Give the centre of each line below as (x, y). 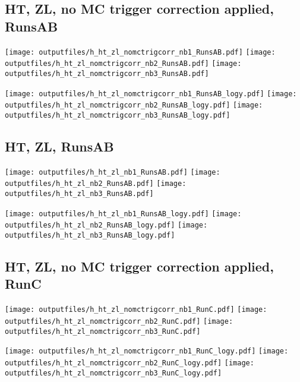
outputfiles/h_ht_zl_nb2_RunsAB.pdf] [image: (96, 184)
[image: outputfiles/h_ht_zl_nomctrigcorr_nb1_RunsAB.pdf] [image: (140, 52)
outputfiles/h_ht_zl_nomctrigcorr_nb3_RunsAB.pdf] (107, 73)
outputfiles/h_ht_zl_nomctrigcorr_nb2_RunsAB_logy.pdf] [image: (134, 105)
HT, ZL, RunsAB (59, 146)
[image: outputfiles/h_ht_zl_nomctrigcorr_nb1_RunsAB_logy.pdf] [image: (151, 94)
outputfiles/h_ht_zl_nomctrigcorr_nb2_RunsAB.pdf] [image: (123, 64)
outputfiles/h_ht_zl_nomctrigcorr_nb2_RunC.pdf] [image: (119, 321)
